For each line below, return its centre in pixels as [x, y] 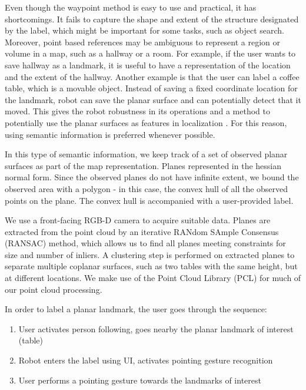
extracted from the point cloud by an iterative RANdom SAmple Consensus [142, 231]
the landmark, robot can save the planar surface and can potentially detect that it [153, 99]
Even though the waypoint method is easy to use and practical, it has [131, 7]
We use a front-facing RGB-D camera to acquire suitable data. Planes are [138, 220]
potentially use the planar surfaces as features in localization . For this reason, [146, 122]
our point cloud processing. [54, 289]
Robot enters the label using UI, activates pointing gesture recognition [146, 360]
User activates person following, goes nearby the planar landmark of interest [156, 328]
